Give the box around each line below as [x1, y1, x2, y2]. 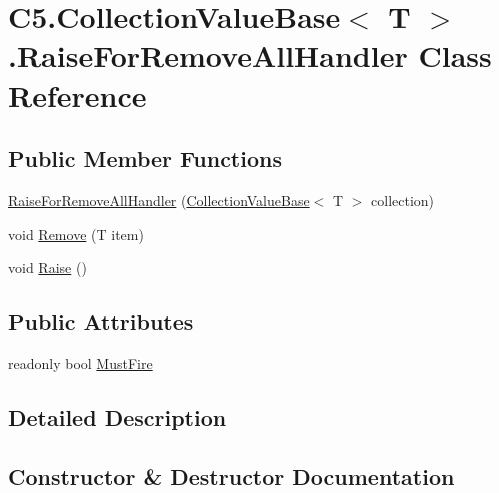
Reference [8, 74, 147, 115]
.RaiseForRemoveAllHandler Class [8, 35, 492, 76]
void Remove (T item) [8, 223, 144, 244]
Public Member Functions [8, 143, 282, 174]
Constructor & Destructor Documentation [8, 460, 455, 491]
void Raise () [8, 257, 87, 278]
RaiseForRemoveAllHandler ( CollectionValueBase [8, 189, 310, 210]
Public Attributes [8, 306, 194, 337]
